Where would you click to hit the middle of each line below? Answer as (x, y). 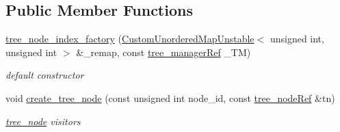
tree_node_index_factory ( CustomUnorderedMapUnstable (130, 39)
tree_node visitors (43, 121)
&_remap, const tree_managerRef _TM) (164, 52)
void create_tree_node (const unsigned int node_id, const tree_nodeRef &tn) (170, 97)
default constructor (45, 75)
